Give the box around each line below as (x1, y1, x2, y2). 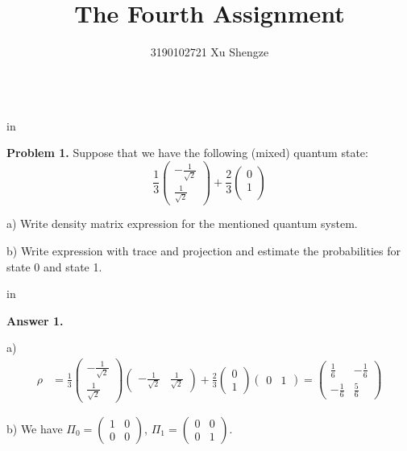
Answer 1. (6, 312, 64, 329)
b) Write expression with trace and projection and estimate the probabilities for (6, 242, 401, 259)
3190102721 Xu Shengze (150, 43, 269, 60)
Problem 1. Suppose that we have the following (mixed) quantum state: (6, 144, 368, 161)
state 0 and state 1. (6, 258, 102, 275)
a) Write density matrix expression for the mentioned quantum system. (6, 215, 358, 232)
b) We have (6, 420, 63, 437)
